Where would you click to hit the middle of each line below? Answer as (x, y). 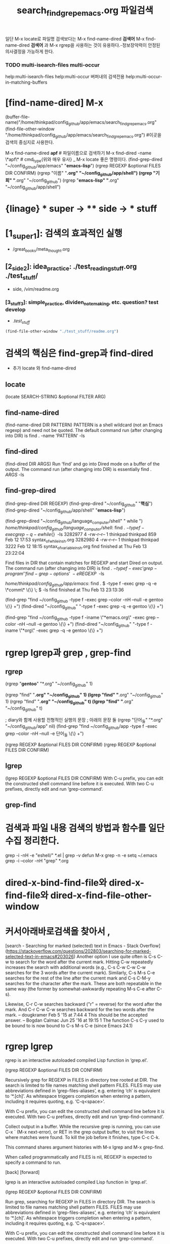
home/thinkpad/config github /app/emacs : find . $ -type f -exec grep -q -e (81, 584)
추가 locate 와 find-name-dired (44, 368)
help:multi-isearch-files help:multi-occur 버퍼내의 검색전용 (65, 77)
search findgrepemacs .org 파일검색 (85, 11)
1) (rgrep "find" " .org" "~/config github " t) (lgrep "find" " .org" (69, 702)
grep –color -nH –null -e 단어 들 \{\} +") (45, 734)
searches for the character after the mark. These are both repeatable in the (83, 984)
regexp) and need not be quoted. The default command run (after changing (84, 430)
